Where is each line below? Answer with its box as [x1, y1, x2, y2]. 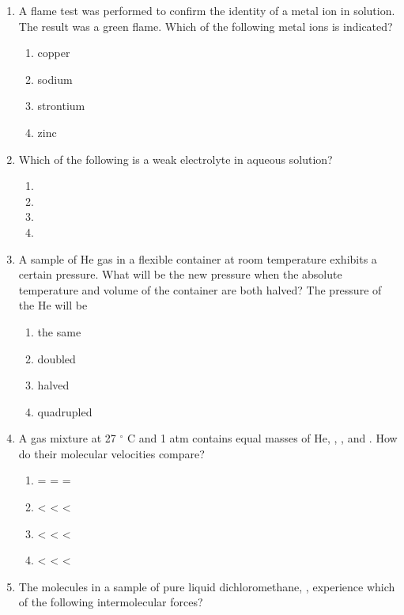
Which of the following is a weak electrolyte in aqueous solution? [18, 150, 333, 167]
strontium [37, 97, 85, 114]
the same [37, 323, 81, 340]
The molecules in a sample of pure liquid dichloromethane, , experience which [18, 578, 395, 594]
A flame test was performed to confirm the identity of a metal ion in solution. [18, 2, 395, 18]
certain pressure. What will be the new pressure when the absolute [18, 266, 342, 283]
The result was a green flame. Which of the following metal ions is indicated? [18, 17, 393, 34]
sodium [37, 70, 73, 87]
